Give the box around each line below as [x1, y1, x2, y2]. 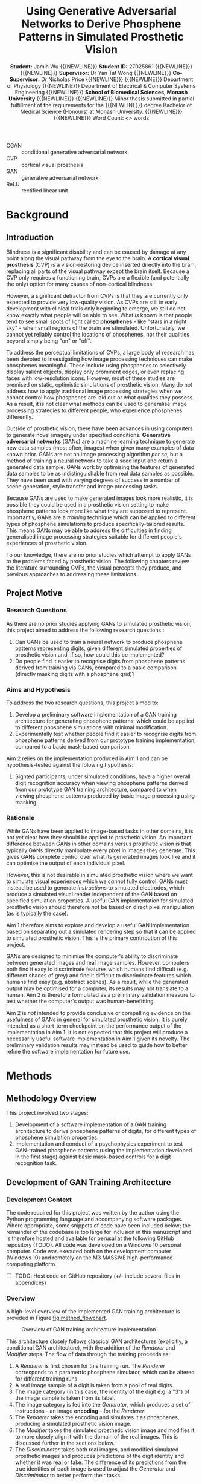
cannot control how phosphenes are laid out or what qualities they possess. [6, 393, 194, 401]
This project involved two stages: [6, 1109, 89, 1117]
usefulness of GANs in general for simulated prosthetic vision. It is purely [6, 1016, 188, 1023]
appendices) [14, 1279, 46, 1286]
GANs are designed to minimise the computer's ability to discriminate [6, 953, 178, 960]
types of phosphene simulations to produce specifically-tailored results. [6, 520, 185, 527]
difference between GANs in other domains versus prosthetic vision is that [6, 840, 191, 848]
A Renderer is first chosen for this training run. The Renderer [14, 1362, 166, 1370]
